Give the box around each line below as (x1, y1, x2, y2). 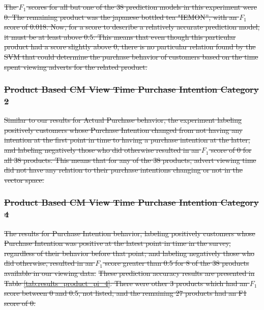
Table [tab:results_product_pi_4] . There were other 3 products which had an (4, 277, 248, 288)
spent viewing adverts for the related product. (4, 61, 148, 72)
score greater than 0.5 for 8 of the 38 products (105, 258, 249, 268)
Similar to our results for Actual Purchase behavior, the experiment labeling (4, 115, 242, 125)
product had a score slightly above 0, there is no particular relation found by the (4, 41, 256, 52)
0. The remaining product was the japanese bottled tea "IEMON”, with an (4, 11, 237, 22)
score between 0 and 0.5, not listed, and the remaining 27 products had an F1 (4, 288, 247, 298)
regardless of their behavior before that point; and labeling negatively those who (4, 247, 255, 258)
